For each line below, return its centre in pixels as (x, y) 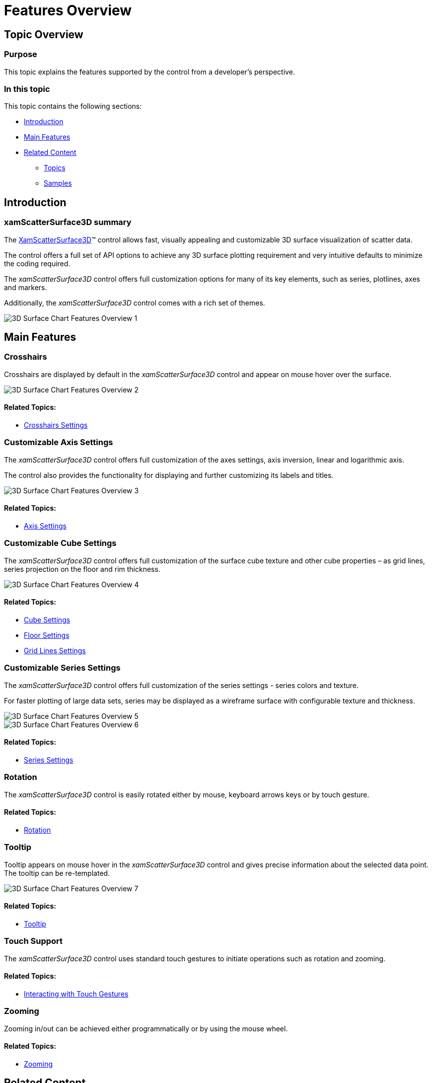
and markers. (26, 287)
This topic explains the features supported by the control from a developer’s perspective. (149, 72)
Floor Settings (47, 635)
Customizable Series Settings (62, 668)
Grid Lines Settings (55, 650)
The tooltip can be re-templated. (57, 873)
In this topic (27, 89)
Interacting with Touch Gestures (76, 994)
